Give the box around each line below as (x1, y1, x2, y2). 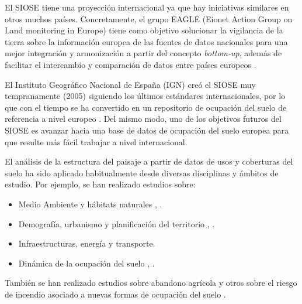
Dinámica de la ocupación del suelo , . (18, 257, 155, 269)
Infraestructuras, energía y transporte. (18, 237, 155, 250)
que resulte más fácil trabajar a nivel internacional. (5, 135, 188, 148)
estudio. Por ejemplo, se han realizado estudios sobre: (5, 178, 196, 190)
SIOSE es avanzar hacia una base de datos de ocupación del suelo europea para (5, 124, 289, 136)
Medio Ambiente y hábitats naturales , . (18, 197, 162, 210)
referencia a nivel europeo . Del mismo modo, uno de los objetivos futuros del (5, 112, 282, 125)
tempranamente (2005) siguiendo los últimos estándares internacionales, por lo (5, 90, 286, 102)
